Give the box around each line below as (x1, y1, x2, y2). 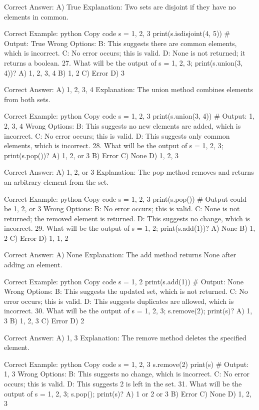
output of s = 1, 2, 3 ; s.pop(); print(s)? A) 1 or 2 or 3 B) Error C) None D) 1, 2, (4, 388, 251, 398)
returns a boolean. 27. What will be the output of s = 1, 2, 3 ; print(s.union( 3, (4, 57, 243, 68)
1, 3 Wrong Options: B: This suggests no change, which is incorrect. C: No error (4, 368, 249, 379)
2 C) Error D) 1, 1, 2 (4, 232, 68, 243)
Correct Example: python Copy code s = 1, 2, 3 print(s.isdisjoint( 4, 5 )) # (4, 28, 230, 39)
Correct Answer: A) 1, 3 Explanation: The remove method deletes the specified (4, 332, 246, 342)
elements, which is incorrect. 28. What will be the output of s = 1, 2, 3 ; (4, 140, 223, 151)
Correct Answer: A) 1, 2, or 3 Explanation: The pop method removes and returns (4, 167, 254, 177)
